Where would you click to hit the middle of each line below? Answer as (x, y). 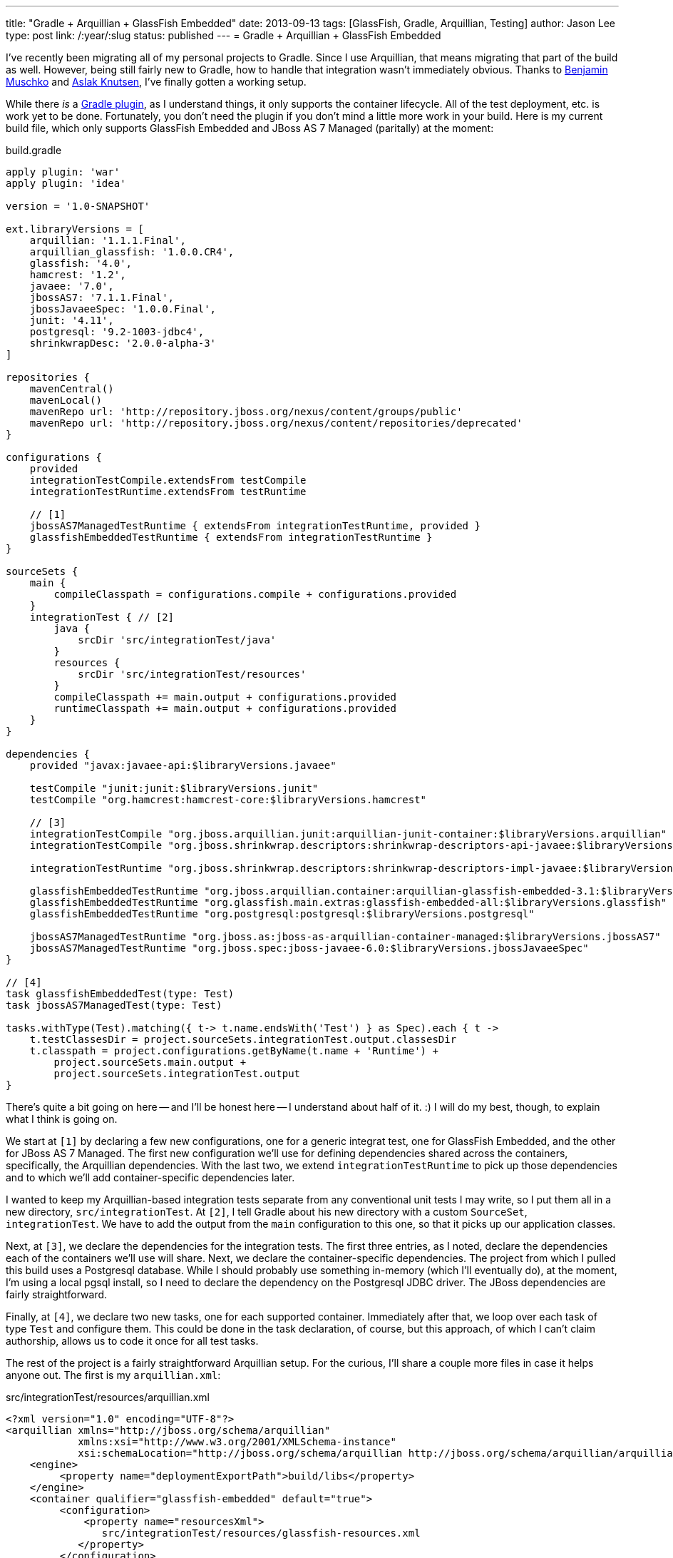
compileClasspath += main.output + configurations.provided (225, 697)
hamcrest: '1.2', (78, 275)
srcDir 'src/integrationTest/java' (177, 640)
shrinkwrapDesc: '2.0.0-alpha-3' (123, 343)
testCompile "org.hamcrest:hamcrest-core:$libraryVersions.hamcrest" (228, 800)
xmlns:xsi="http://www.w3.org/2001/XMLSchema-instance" (237, 1442)
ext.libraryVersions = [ (75, 229)
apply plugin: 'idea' (66, 183)
